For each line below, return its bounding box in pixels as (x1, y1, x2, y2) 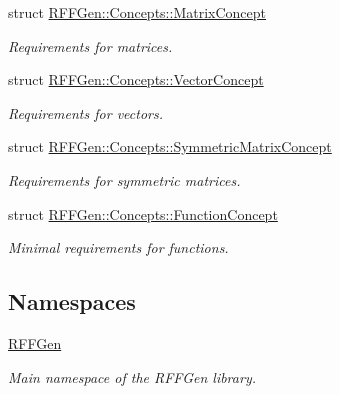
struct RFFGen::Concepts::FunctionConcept (8, 203, 278, 224)
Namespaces (8, 286, 136, 317)
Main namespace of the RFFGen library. (8, 366, 256, 387)
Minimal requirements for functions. (8, 237, 229, 258)
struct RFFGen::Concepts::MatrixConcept (8, 2, 266, 22)
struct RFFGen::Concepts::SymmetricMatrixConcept (8, 136, 332, 157)
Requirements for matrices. (8, 35, 173, 56)
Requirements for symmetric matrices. (8, 169, 241, 190)
